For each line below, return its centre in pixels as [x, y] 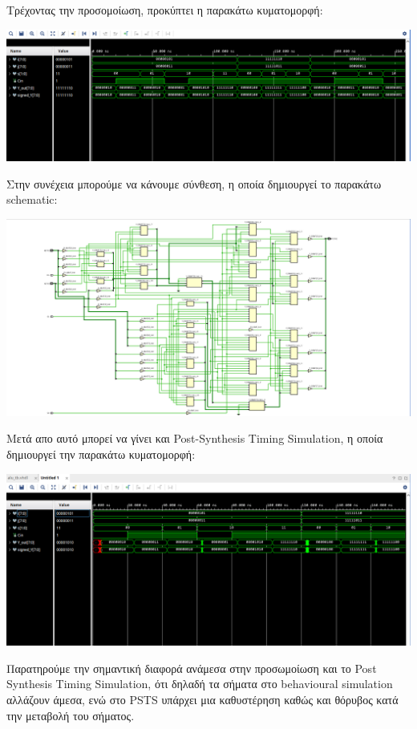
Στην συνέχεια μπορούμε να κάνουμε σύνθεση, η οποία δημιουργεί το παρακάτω [194, 183]
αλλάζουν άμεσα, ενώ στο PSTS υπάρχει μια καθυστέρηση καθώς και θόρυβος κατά [202, 700]
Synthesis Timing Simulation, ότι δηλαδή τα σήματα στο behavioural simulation [200, 684]
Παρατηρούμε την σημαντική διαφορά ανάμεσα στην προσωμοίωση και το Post [192, 668]
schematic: [32, 199]
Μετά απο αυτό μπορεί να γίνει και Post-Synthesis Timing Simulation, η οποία [195, 438]
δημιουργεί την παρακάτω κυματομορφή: [101, 454]
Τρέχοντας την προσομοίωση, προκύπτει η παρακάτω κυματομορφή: [165, 10]
